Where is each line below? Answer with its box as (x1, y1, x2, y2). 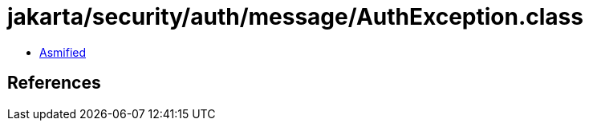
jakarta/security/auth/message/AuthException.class (7, 3, 583, 30)
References (7, 73, 101, 93)
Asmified (39, 45, 87, 59)
